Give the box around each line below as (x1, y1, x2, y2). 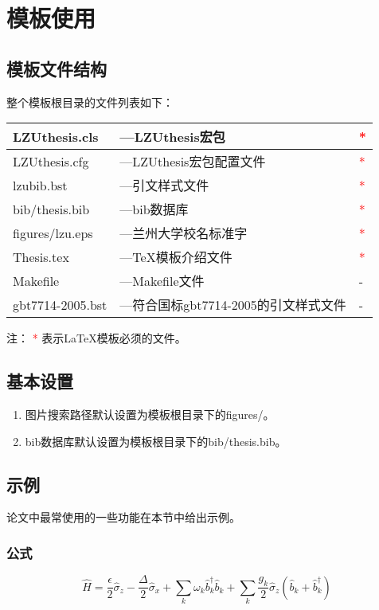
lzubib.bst (13, 175, 68, 194)
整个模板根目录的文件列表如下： (6, 93, 174, 110)
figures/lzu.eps (13, 223, 93, 242)
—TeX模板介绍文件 (119, 248, 232, 267)
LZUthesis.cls (13, 127, 99, 146)
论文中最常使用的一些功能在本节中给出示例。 (6, 509, 240, 526)
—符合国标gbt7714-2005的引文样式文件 (119, 295, 346, 315)
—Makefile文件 (119, 272, 205, 291)
